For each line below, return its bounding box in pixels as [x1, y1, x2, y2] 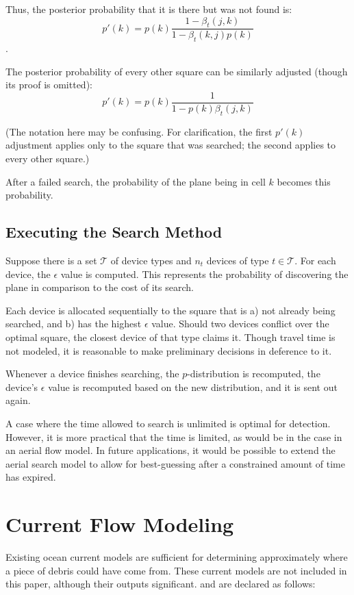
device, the [5, 266, 51, 281]
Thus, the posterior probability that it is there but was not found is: [5, 2, 292, 16]
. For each [294, 253, 336, 268]
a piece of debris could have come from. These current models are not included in [5, 563, 347, 577]
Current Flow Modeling [5, 510, 234, 538]
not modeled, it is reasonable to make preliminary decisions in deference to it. [5, 343, 332, 357]
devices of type [206, 253, 269, 268]
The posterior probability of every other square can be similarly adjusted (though [5, 64, 348, 78]
